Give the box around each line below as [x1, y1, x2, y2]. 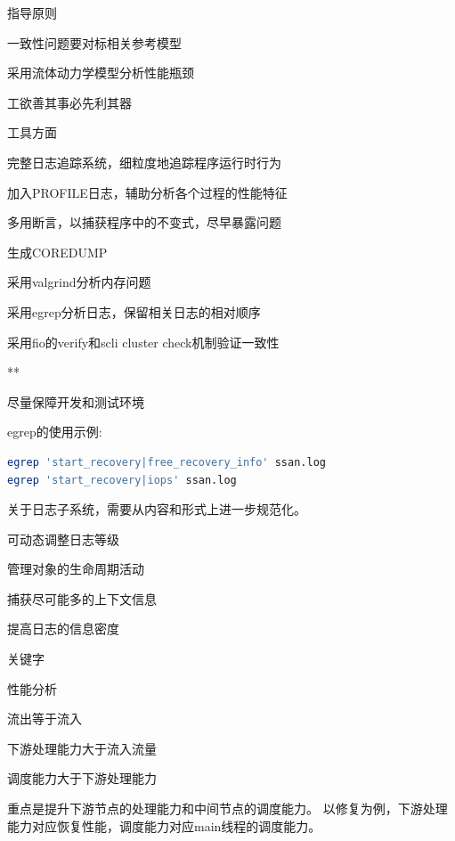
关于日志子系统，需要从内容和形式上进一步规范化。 [7, 500, 306, 518]
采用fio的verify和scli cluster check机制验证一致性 [7, 332, 280, 351]
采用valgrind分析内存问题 [7, 273, 151, 291]
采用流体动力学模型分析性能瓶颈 [7, 63, 194, 82]
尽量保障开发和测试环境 [7, 392, 144, 411]
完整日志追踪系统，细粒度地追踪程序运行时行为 [7, 152, 281, 171]
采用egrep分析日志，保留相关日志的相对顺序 [7, 302, 261, 321]
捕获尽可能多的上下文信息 [7, 589, 157, 608]
